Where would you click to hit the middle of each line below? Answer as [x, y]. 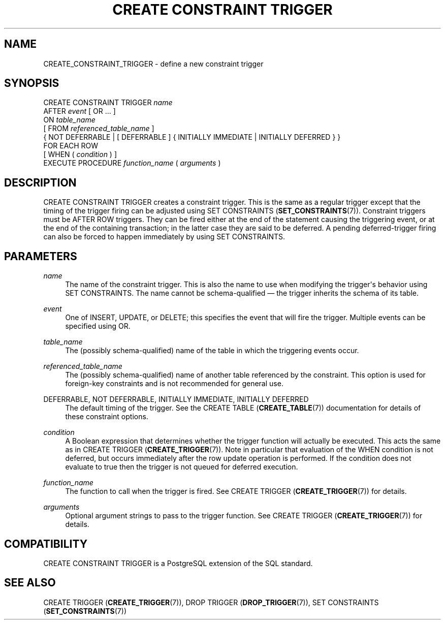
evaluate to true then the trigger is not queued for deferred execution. [182, 467]
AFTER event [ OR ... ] [80, 111]
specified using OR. [98, 326]
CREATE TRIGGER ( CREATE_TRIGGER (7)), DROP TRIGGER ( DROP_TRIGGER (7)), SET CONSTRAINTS [211, 602]
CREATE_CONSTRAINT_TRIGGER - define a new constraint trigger [153, 64]
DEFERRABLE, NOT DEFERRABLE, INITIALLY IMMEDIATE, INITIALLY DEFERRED [176, 399]
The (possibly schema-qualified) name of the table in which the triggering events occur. [212, 351]
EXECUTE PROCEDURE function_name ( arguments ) [132, 163]
